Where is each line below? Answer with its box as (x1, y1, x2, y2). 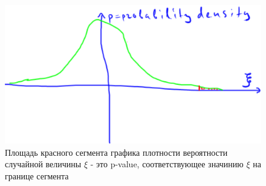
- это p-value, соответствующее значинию (90, 158, 244, 170)
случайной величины (5, 158, 82, 170)
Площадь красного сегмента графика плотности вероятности (5, 146, 228, 158)
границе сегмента (5, 169, 69, 182)
